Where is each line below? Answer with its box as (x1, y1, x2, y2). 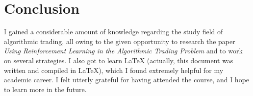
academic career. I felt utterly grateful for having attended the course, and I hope (4, 74, 250, 85)
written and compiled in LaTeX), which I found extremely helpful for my (4, 65, 224, 75)
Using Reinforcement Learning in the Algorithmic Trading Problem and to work (4, 46, 243, 56)
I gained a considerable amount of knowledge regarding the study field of (4, 26, 223, 37)
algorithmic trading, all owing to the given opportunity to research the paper (4, 36, 235, 46)
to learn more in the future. (4, 84, 87, 94)
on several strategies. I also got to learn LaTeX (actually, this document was (4, 55, 233, 65)
